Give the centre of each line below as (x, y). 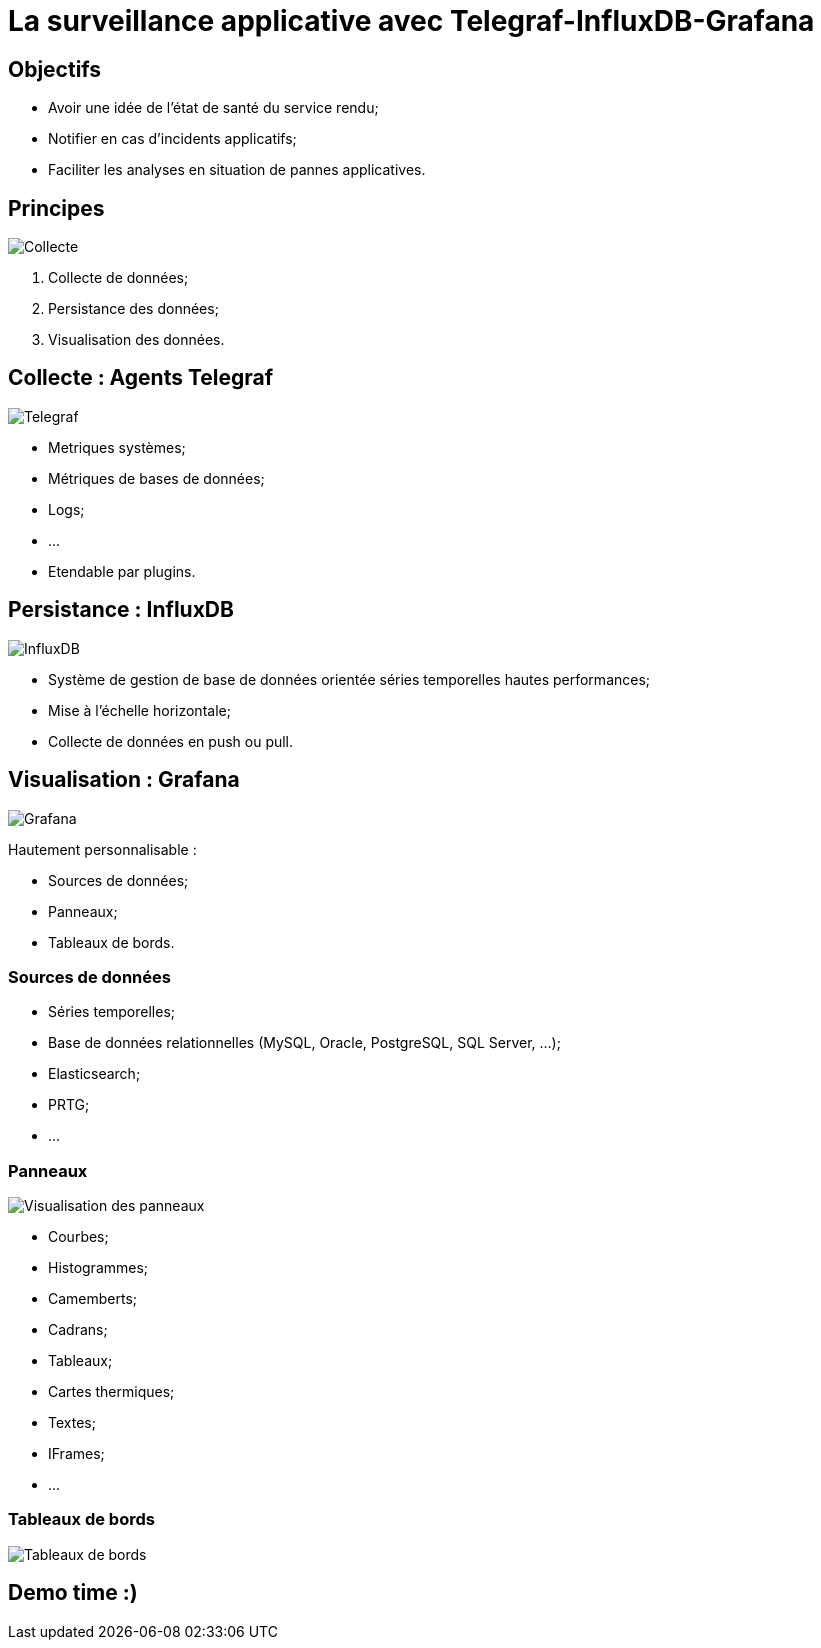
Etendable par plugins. (122, 571)
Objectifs (55, 69)
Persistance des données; (133, 309)
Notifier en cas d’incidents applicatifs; (172, 139)
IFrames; (76, 1454)
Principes (56, 208)
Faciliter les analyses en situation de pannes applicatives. (237, 170)
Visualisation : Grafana (124, 780)
